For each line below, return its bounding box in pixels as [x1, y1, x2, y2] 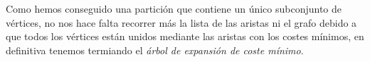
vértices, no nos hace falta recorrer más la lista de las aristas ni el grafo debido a [6, 15, 357, 30]
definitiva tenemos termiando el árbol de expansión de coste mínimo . [6, 42, 304, 57]
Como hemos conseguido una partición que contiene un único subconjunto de [6, 1, 342, 15]
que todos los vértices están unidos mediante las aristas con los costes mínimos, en [6, 29, 364, 44]
